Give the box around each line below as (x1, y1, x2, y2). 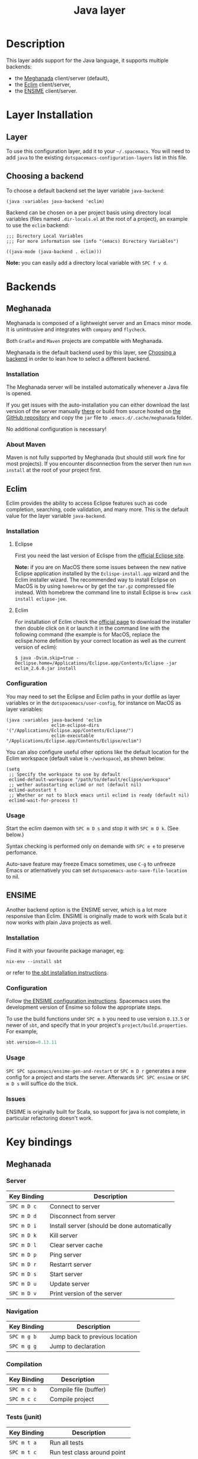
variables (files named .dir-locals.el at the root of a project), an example (6, 215, 188, 222)
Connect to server (49, 1202, 100, 1210)
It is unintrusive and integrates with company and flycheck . (6, 326, 147, 333)
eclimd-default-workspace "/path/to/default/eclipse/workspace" (8, 776, 171, 783)
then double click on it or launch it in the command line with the (14, 624, 170, 632)
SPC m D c (9, 1203, 37, 1210)
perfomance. (6, 849, 37, 856)
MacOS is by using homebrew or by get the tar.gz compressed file (14, 583, 174, 590)
